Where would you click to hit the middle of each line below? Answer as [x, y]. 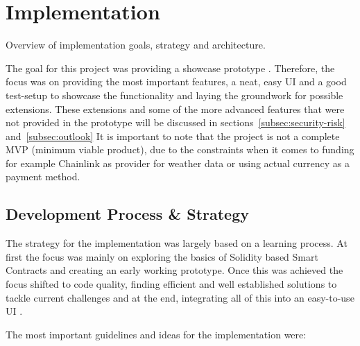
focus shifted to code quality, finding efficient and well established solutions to [171, 284]
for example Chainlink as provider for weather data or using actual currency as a [178, 163]
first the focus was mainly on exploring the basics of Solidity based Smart [162, 256]
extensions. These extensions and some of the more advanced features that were [175, 109]
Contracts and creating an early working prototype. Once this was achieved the [174, 270]
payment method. [43, 176]
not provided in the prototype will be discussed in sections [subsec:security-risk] [175, 122]
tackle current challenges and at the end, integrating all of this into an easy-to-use [180, 297]
